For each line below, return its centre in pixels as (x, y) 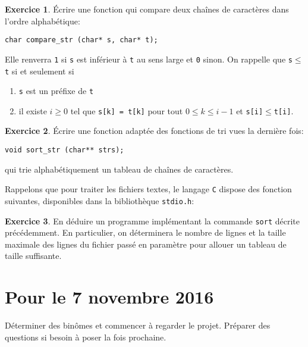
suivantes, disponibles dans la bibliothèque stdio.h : (100, 200)
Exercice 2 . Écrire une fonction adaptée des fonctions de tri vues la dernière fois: (154, 131)
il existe (33, 110)
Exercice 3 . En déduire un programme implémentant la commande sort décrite (152, 221)
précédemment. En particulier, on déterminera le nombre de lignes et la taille (145, 232)
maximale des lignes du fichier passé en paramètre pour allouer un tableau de (146, 244)
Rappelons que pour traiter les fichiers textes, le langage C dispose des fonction (148, 189)
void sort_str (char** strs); (65, 150)
